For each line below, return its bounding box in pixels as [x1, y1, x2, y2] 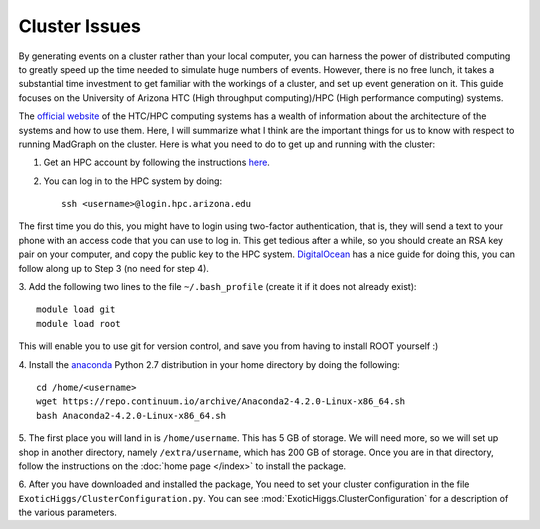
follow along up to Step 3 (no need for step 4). [18, 262, 210, 274]
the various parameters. [18, 506, 117, 519]
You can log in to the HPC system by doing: [43, 175, 223, 187]
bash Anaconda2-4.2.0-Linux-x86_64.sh [36, 410, 227, 421]
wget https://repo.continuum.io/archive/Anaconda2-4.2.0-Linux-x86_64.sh [36, 396, 406, 407]
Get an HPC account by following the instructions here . [43, 156, 270, 169]
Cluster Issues [18, 15, 142, 37]
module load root [36, 318, 121, 329]
